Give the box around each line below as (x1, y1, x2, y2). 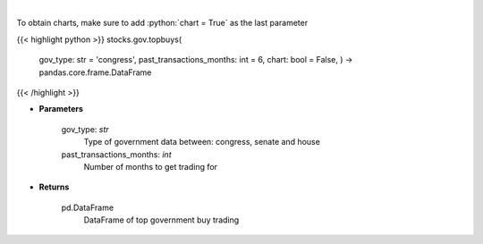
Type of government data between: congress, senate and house (83, 137, 321, 147)
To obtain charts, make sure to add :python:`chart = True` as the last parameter (16, 18, 309, 29)
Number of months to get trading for (83, 161, 218, 172)
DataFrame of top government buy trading (83, 215, 240, 225)
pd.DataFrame (61, 202, 114, 213)
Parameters (38, 104, 84, 114)
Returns (38, 181, 70, 192)
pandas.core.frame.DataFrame (38, 67, 152, 78)
